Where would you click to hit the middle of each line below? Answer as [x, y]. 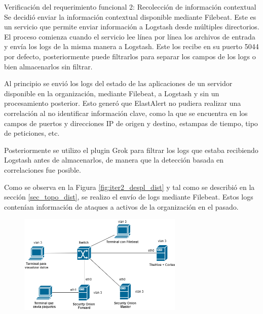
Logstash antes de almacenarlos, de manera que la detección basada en [114, 160]
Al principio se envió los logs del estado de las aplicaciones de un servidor [118, 83]
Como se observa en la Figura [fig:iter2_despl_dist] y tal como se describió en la [129, 187]
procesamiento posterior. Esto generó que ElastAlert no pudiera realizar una [123, 103]
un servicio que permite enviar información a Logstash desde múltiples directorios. [132, 27]
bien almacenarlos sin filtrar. [48, 66]
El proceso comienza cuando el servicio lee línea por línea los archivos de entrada [130, 36]
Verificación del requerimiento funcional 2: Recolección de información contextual [130, 7]
